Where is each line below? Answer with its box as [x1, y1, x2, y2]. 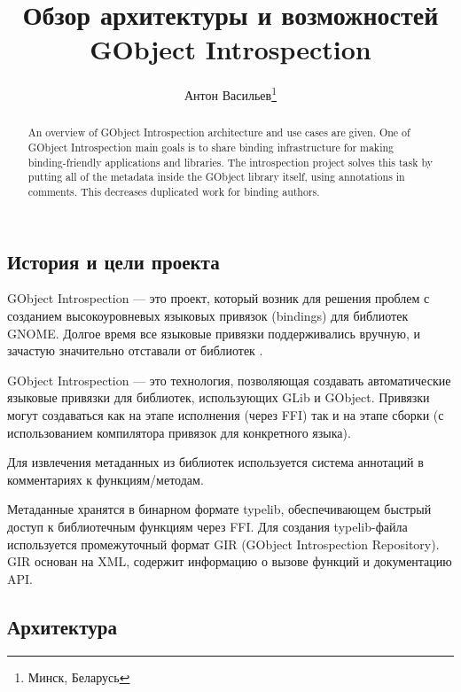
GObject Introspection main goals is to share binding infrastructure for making [27, 140, 394, 155]
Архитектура [7, 612, 117, 640]
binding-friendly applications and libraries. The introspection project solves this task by [27, 154, 433, 169]
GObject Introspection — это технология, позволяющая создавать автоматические [7, 370, 451, 389]
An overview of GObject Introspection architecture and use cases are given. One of [27, 125, 410, 140]
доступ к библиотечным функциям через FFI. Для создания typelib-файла [7, 517, 408, 535]
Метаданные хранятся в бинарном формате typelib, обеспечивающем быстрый [7, 500, 432, 518]
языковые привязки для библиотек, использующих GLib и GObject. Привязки [7, 388, 430, 407]
